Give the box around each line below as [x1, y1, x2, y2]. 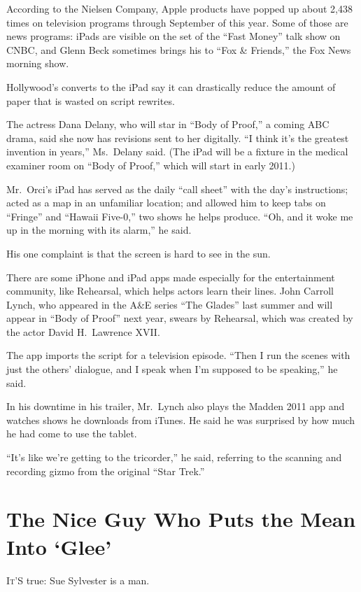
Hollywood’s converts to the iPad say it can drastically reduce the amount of [6, 79, 336, 94]
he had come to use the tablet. [6, 426, 137, 441]
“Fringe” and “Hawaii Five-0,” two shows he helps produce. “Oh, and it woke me [6, 209, 353, 223]
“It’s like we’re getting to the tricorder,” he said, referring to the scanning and [6, 450, 342, 465]
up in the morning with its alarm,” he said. [6, 223, 192, 237]
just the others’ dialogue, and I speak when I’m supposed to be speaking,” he [6, 362, 338, 376]
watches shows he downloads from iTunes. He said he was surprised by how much [6, 412, 355, 427]
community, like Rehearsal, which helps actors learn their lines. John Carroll [6, 283, 334, 298]
